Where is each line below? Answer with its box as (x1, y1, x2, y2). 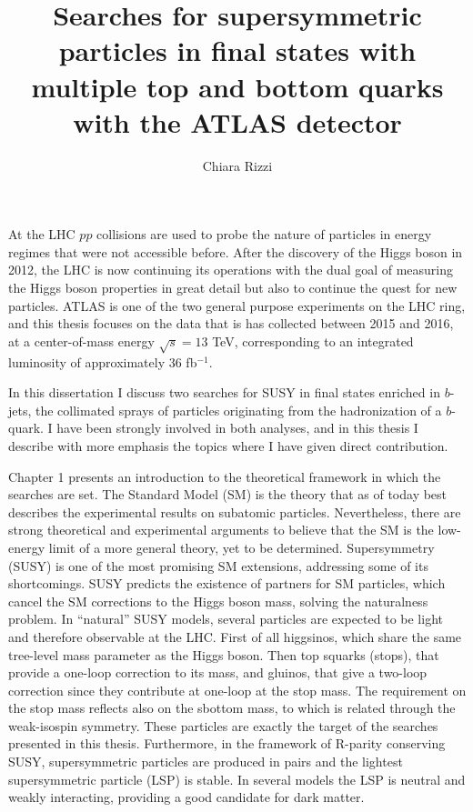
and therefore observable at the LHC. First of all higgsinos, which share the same (8, 627, 462, 646)
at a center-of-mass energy (8, 331, 155, 350)
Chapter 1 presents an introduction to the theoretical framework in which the (8, 466, 441, 486)
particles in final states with (58, 32, 417, 69)
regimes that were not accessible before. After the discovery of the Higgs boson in (8, 242, 463, 261)
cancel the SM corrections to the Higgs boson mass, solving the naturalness (8, 591, 428, 610)
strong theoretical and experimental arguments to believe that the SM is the (8, 520, 434, 539)
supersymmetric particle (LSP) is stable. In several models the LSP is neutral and (8, 769, 466, 788)
